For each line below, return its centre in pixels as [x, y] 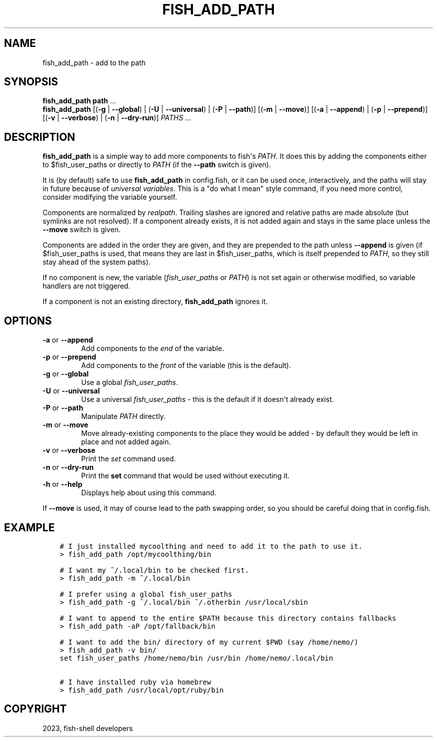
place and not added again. [126, 442]
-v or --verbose [69, 450]
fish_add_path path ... [79, 101]
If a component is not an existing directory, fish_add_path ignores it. [155, 302]
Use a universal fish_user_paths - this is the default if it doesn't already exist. [208, 399]
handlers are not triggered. [87, 286]
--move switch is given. [82, 230]
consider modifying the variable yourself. [110, 197]
